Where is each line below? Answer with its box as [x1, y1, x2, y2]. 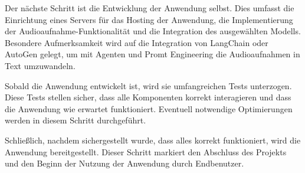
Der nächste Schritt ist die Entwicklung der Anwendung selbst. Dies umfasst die [5, 2, 294, 14]
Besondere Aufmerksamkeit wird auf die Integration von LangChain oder [5, 36, 268, 48]
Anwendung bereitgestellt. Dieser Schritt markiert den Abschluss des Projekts [5, 145, 287, 158]
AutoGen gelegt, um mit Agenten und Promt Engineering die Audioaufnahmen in [5, 48, 300, 60]
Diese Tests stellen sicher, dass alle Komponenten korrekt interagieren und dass [5, 91, 291, 103]
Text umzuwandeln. [5, 59, 76, 71]
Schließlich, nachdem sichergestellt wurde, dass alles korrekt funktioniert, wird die [5, 133, 301, 146]
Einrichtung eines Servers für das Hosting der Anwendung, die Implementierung [5, 13, 293, 25]
